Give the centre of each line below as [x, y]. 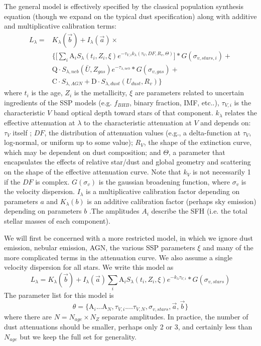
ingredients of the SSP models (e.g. [58, 103]
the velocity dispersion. [39, 191]
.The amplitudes [114, 211]
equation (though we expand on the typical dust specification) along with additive [130, 16]
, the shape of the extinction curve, [198, 142]
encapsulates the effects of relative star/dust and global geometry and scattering [127, 162]
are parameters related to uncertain [189, 93]
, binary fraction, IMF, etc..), [174, 103]
